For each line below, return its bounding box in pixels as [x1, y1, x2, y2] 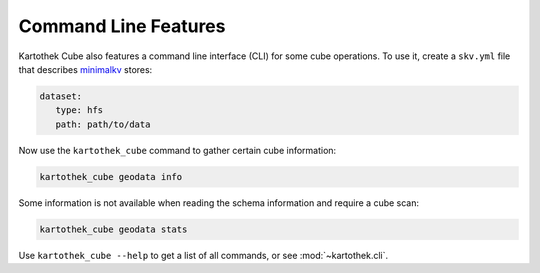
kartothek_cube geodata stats [39, 223, 188, 235]
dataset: [39, 90, 83, 102]
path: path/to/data [55, 118, 151, 130]
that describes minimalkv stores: [18, 63, 153, 75]
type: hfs [55, 105, 104, 116]
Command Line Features [18, 15, 226, 37]
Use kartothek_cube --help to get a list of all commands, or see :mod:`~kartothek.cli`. [18, 249, 389, 261]
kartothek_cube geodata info [39, 171, 183, 182]
